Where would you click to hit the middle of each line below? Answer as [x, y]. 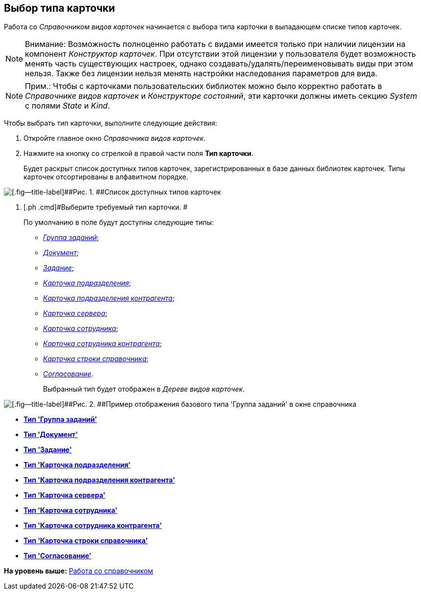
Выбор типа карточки [60, 8]
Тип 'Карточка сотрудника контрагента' [93, 526]
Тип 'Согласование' [57, 556]
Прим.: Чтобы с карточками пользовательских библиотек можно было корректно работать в [204, 86]
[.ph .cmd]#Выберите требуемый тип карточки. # [106, 207]
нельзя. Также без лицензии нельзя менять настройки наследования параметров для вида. [201, 74]
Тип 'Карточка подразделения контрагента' [99, 480]
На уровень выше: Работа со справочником [78, 571]
